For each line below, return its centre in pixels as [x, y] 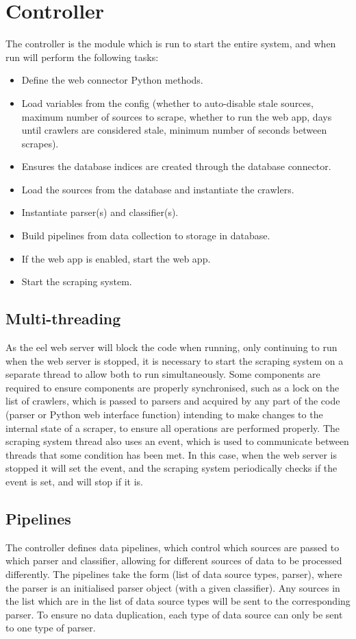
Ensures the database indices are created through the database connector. [176, 166]
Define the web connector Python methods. [112, 80]
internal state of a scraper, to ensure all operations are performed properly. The [173, 427]
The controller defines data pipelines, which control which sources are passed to [173, 547]
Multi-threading [63, 318]
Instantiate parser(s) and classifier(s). [100, 212]
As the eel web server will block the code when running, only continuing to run [171, 347]
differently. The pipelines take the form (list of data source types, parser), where [174, 574]
